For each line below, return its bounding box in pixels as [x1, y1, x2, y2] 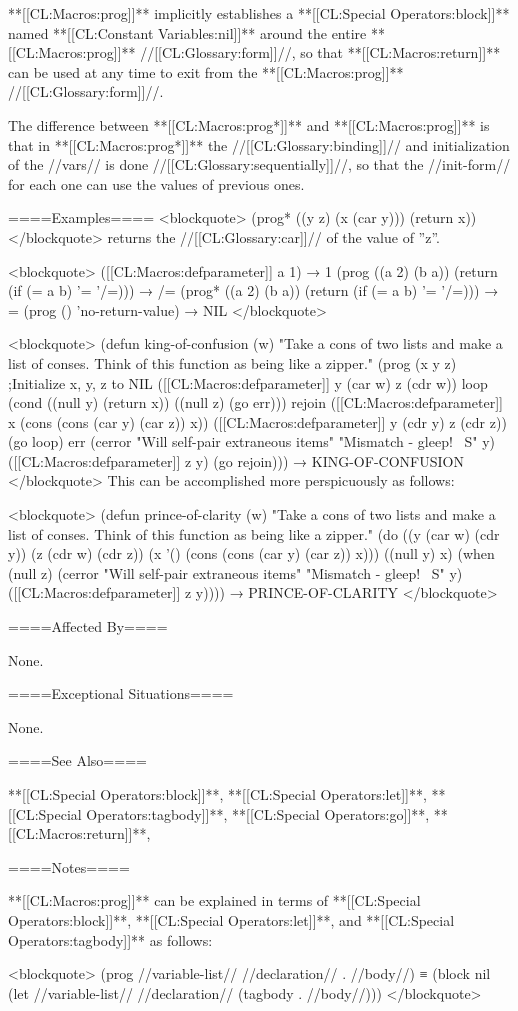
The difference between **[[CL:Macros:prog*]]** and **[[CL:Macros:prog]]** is [8, 114, 490, 135]
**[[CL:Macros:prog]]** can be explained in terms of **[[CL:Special [8, 890, 421, 911]
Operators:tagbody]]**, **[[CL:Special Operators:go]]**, [86, 803, 430, 824]
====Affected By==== [8, 616, 168, 637]
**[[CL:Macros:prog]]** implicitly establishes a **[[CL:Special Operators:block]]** [8, 3, 510, 23]
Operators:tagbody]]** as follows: [8, 929, 213, 950]
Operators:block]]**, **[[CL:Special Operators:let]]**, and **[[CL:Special [8, 909, 455, 930]
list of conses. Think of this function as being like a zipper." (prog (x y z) [8, 352, 457, 373]
